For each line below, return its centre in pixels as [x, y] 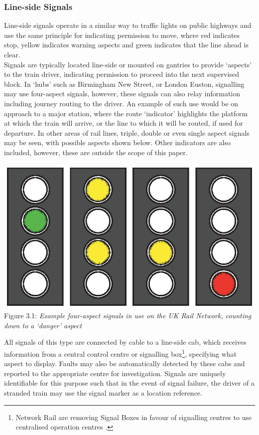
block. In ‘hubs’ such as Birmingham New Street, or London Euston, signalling [124, 84]
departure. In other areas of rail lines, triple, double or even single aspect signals [127, 132]
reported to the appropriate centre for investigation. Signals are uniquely [115, 373]
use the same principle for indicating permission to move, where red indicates [122, 35]
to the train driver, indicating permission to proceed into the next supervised [122, 74]
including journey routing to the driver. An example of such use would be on [121, 103]
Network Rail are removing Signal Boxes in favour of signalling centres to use [134, 417]
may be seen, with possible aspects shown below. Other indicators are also [117, 142]
